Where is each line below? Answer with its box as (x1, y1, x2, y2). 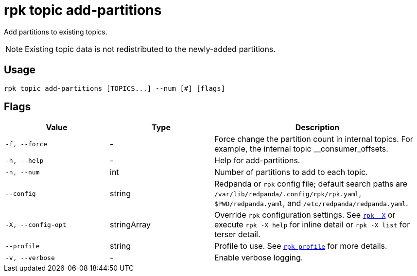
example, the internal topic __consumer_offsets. (214, 144, 388, 154)
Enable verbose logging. (214, 253, 303, 263)
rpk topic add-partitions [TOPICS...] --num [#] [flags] (4, 84, 226, 92)
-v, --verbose (5, 254, 55, 261)
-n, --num (5, 168, 40, 176)
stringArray (110, 220, 151, 230)
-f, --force (5, 140, 48, 148)
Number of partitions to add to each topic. (214, 167, 368, 177)
